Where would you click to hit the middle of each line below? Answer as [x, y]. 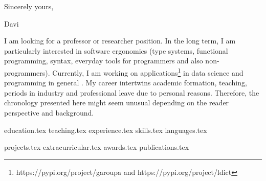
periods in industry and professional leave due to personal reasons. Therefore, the [132, 92]
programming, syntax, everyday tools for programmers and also [104, 61]
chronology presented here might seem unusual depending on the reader [117, 103]
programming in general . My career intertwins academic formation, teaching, [126, 83]
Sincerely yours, [29, 6]
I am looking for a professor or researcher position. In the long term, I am [120, 41]
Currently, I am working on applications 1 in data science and [148, 72]
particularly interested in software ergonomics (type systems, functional [116, 50]
